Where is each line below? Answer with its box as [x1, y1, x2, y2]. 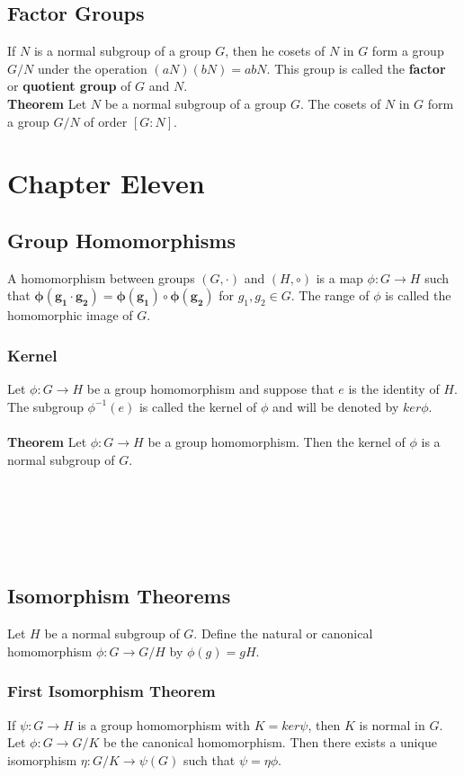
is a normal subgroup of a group [33, 41, 211, 60]
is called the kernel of [138, 397, 257, 415]
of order [84, 111, 128, 130]
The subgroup [7, 397, 84, 415]
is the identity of [348, 379, 440, 398]
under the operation [37, 58, 147, 77]
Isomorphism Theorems [7, 582, 231, 610]
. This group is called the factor [266, 58, 446, 77]
